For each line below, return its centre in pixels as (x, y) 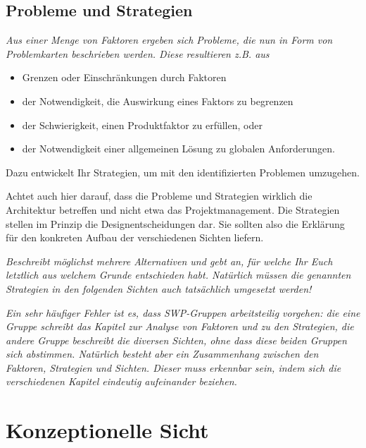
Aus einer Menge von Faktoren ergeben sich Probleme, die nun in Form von (169, 40)
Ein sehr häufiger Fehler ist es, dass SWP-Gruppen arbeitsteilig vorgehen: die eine (183, 312)
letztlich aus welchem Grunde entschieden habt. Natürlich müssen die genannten (178, 275)
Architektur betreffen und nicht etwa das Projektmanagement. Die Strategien (173, 209)
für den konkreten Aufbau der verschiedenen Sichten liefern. (135, 237)
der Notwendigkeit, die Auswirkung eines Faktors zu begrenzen (158, 101)
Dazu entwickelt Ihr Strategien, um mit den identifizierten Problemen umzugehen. (183, 172)
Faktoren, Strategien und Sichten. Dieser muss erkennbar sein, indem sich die (173, 367)
